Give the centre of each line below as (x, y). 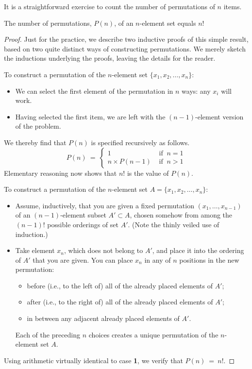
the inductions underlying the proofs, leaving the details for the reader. (110, 58)
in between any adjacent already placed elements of (103, 318)
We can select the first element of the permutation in (94, 91)
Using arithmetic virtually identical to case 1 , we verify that (93, 360)
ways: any (196, 91)
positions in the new (209, 260)
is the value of (148, 173)
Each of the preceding (48, 334)
